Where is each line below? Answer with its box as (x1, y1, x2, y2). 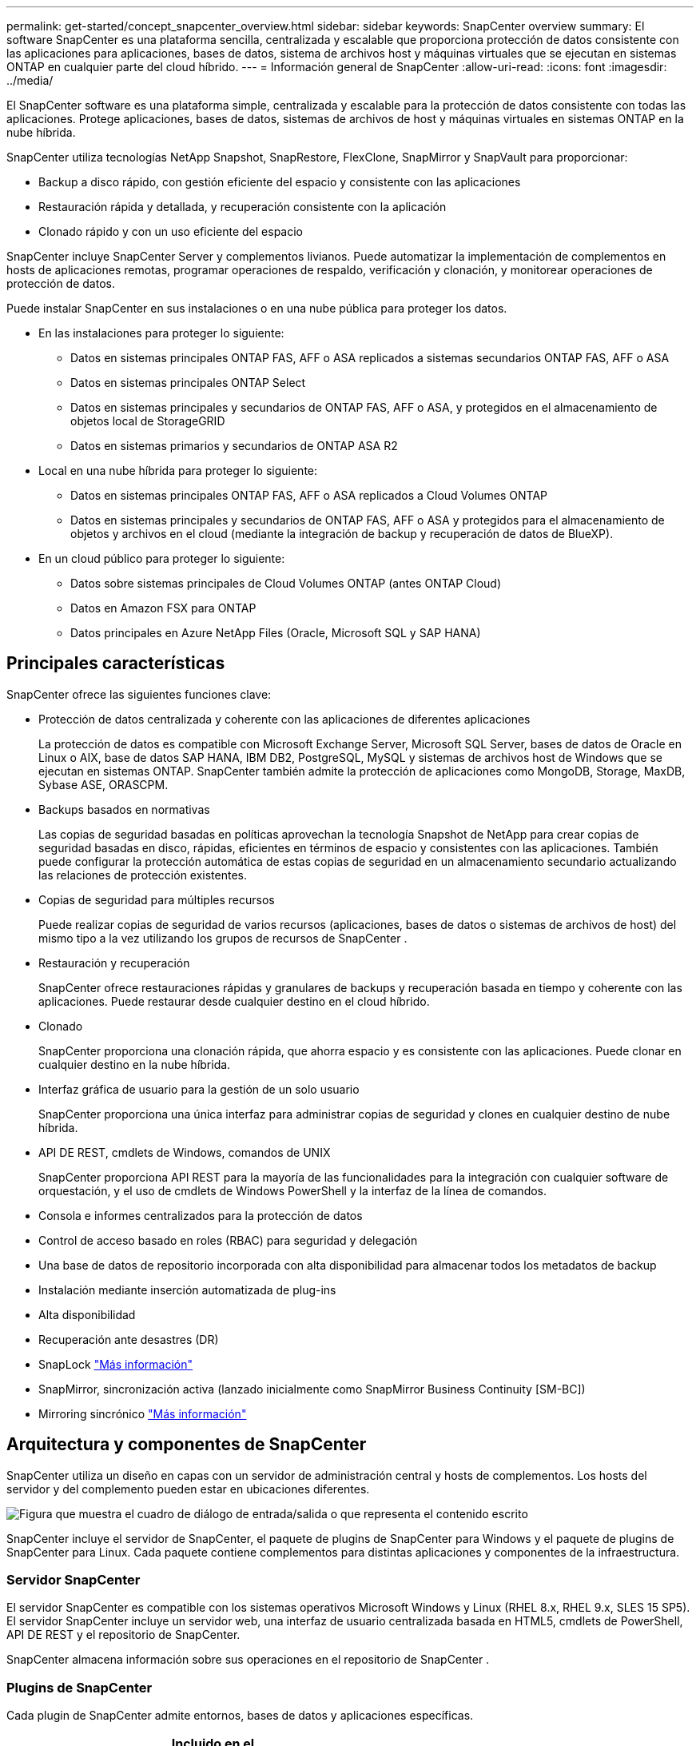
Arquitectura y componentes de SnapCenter (6, 1434, 367, 1455)
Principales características (6, 653, 225, 674)
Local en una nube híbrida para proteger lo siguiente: (38, 464, 318, 477)
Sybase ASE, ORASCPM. (38, 777, 169, 791)
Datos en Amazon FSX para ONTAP (70, 601, 257, 615)
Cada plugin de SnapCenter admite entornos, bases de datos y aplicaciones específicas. (6, 1708, 474, 1723)
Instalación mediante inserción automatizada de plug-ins (38, 1282, 336, 1297)
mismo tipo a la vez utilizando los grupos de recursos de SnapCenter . (38, 931, 408, 945)
